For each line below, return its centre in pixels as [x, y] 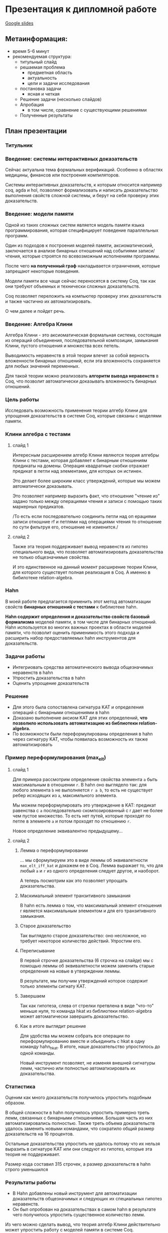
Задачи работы [25, 656]
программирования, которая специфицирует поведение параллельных [82, 230]
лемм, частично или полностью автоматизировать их [78, 1068]
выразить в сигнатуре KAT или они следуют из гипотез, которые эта [79, 1149]
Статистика [20, 1086]
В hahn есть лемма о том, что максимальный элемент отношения [91, 905]
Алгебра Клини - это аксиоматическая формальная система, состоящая [83, 335]
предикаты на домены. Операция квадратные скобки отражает [81, 466]
